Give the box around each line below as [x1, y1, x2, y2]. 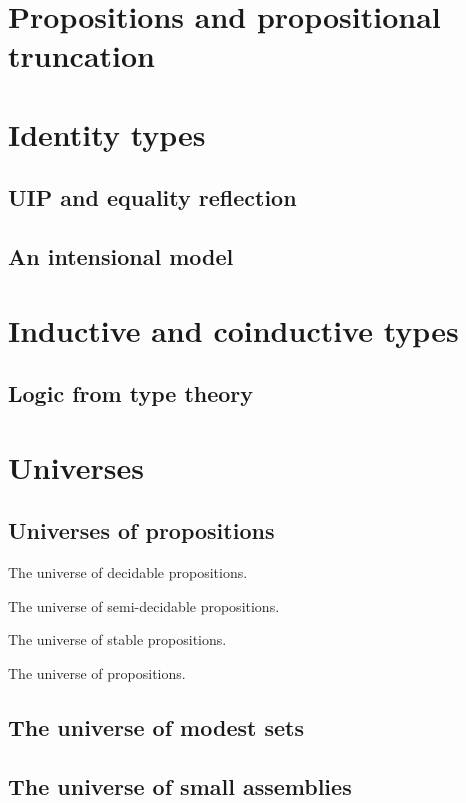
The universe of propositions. [8, 663, 186, 684]
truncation [8, 35, 155, 76]
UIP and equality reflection [8, 182, 297, 213]
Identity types [8, 113, 206, 154]
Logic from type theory [8, 378, 254, 409]
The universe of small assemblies [8, 770, 352, 801]
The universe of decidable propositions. [8, 562, 248, 583]
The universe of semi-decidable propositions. [8, 595, 280, 616]
